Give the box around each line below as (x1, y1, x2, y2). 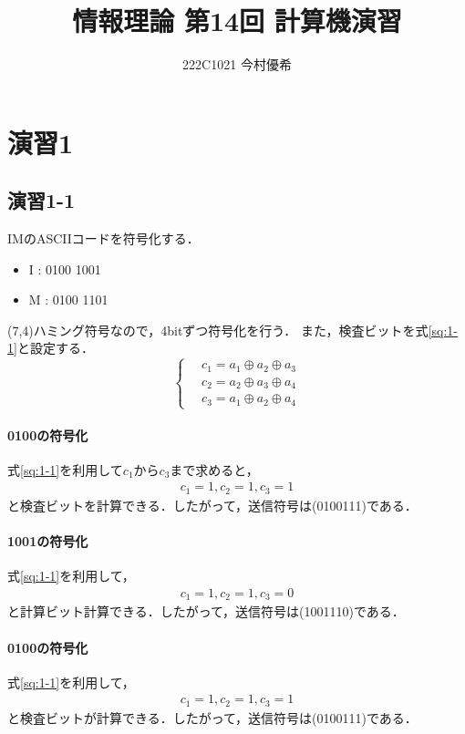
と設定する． (16, 338, 94, 357)
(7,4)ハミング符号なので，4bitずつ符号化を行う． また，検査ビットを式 (7, 320, 429, 339)
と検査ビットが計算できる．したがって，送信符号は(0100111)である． (7, 708, 418, 727)
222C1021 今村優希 (182, 55, 292, 74)
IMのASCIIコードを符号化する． (7, 229, 200, 248)
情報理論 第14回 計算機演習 (72, 2, 402, 39)
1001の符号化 (7, 532, 88, 551)
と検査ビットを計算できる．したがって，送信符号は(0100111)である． (7, 495, 418, 514)
